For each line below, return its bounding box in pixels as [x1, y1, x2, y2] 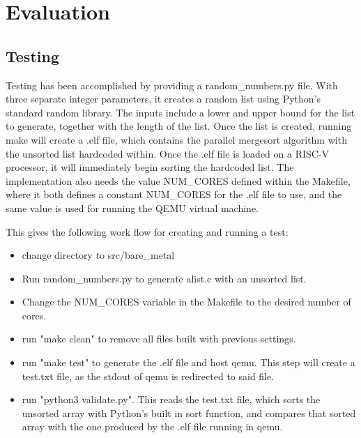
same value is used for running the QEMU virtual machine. [6, 200, 259, 215]
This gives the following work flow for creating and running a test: [6, 224, 289, 239]
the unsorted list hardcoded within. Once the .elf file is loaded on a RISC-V [6, 146, 330, 160]
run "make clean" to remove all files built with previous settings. [22, 331, 296, 346]
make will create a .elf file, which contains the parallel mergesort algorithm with [6, 132, 347, 146]
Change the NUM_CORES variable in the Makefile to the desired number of [22, 294, 351, 309]
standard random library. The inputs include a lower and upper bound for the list [6, 105, 355, 119]
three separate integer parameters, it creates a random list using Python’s [6, 91, 321, 106]
